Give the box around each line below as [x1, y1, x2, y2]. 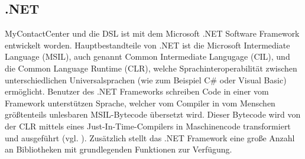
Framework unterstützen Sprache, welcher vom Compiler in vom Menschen [5, 96, 275, 109]
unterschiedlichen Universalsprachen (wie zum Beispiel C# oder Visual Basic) [5, 73, 287, 86]
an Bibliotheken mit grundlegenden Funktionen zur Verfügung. [5, 143, 232, 155]
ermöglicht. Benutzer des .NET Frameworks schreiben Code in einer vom [5, 85, 269, 98]
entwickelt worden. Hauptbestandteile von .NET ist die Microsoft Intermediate [5, 38, 290, 51]
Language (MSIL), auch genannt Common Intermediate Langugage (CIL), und [5, 50, 290, 63]
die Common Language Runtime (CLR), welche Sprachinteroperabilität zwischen [5, 61, 297, 74]
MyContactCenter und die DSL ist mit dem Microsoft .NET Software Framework [5, 27, 300, 40]
